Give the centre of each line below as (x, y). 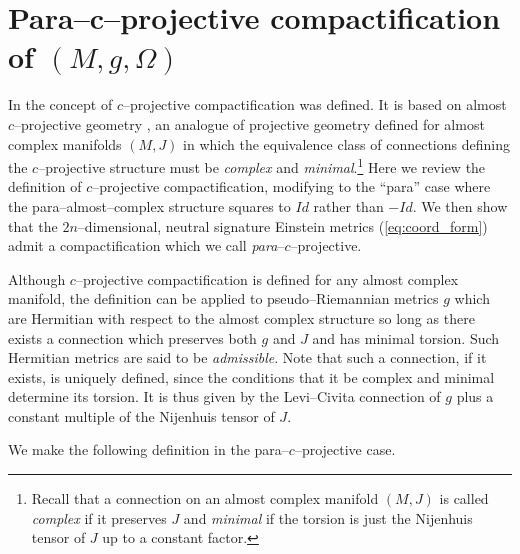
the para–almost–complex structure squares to (149, 205)
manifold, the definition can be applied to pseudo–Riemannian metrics (223, 298)
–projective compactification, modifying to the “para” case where (291, 186)
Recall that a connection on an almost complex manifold (205, 498)
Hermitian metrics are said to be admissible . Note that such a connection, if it (247, 357)
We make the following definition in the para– (148, 449)
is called (464, 498)
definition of (45, 186)
